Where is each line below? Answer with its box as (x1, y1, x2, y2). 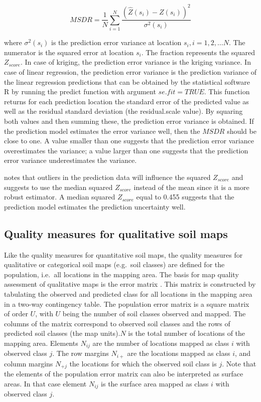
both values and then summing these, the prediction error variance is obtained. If (4, 116, 254, 126)
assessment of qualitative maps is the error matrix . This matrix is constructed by (4, 279, 256, 289)
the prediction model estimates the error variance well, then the (4, 125, 200, 136)
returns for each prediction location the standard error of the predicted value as (4, 96, 249, 106)
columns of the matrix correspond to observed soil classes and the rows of (4, 318, 230, 328)
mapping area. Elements (4, 337, 78, 348)
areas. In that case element (4, 378, 87, 388)
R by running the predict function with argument (4, 86, 156, 97)
